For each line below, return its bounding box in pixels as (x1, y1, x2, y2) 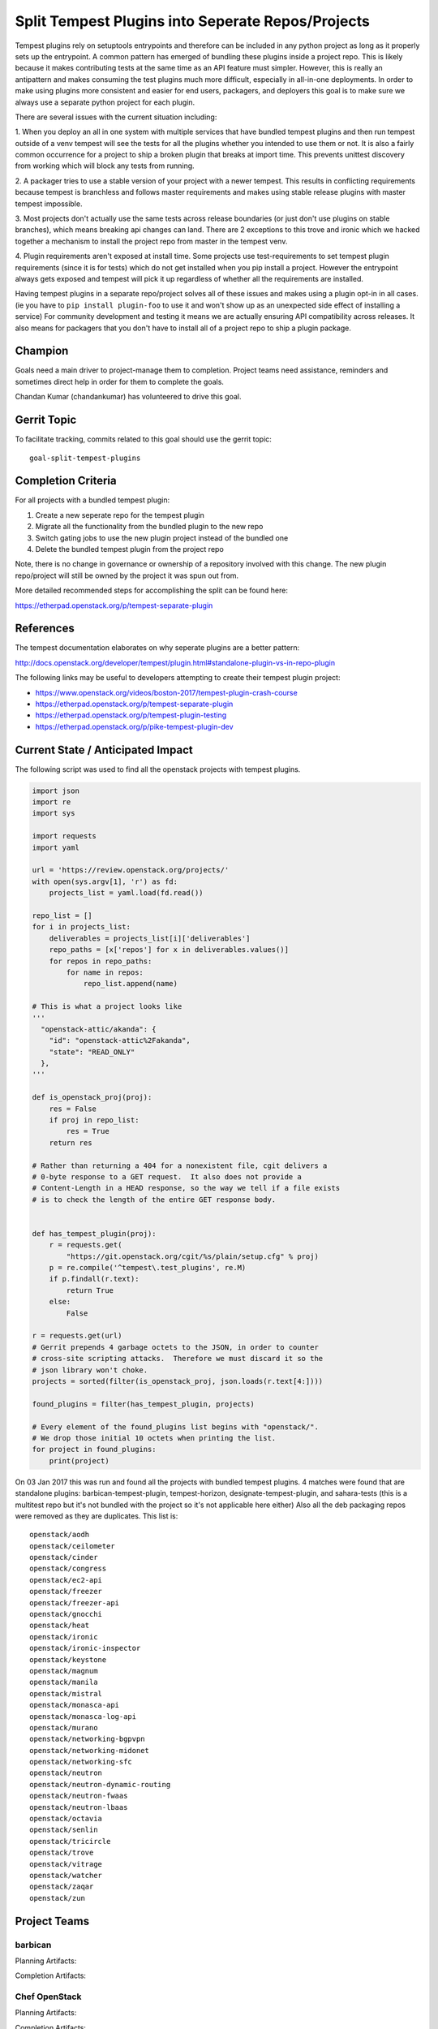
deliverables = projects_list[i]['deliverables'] (49, 933, 251, 943)
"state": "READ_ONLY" (49, 1047, 135, 1057)
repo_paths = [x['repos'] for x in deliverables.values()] (49, 946, 290, 954)
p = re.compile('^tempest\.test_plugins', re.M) (49, 1263, 247, 1273)
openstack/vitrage (29, 1859, 103, 1868)
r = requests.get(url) (32, 1331, 122, 1341)
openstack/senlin (29, 1825, 98, 1834)
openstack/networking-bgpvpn (29, 1734, 145, 1744)
